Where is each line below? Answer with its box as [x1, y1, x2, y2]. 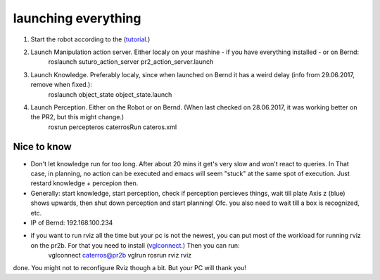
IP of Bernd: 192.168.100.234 [30, 218, 113, 227]
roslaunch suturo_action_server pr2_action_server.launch [48, 58, 214, 66]
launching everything [13, 11, 141, 26]
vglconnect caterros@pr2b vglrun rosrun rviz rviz [48, 251, 192, 260]
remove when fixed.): [30, 81, 93, 89]
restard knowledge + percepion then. [30, 179, 139, 187]
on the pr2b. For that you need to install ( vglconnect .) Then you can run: [30, 241, 240, 249]
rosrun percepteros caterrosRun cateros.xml [48, 123, 177, 131]
